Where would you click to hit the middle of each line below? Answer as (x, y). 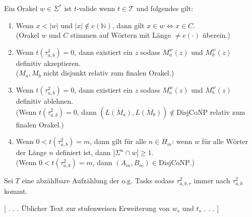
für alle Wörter (225, 141)
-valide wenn (96, 8)
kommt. (16, 191)
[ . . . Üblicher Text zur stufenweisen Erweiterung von (87, 208)
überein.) (216, 35)
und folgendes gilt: (165, 8)
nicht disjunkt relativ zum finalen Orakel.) (109, 73)
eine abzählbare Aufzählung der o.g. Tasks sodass (98, 180)
